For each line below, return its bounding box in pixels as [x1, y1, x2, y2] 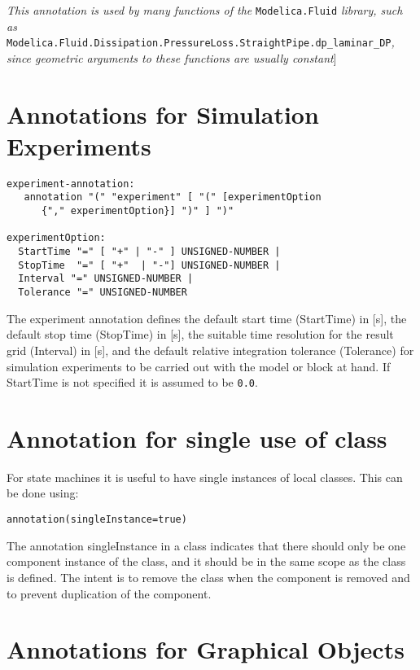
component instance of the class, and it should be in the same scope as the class [7, 553, 406, 570]
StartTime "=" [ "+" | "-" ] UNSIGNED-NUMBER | [18, 246, 281, 258]
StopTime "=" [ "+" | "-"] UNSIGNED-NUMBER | [18, 259, 281, 271]
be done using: [7, 484, 79, 501]
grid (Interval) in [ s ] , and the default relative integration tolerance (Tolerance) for [7, 341, 414, 358]
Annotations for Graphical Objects [7, 633, 405, 666]
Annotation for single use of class [7, 421, 387, 454]
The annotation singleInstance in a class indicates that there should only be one [7, 536, 406, 554]
